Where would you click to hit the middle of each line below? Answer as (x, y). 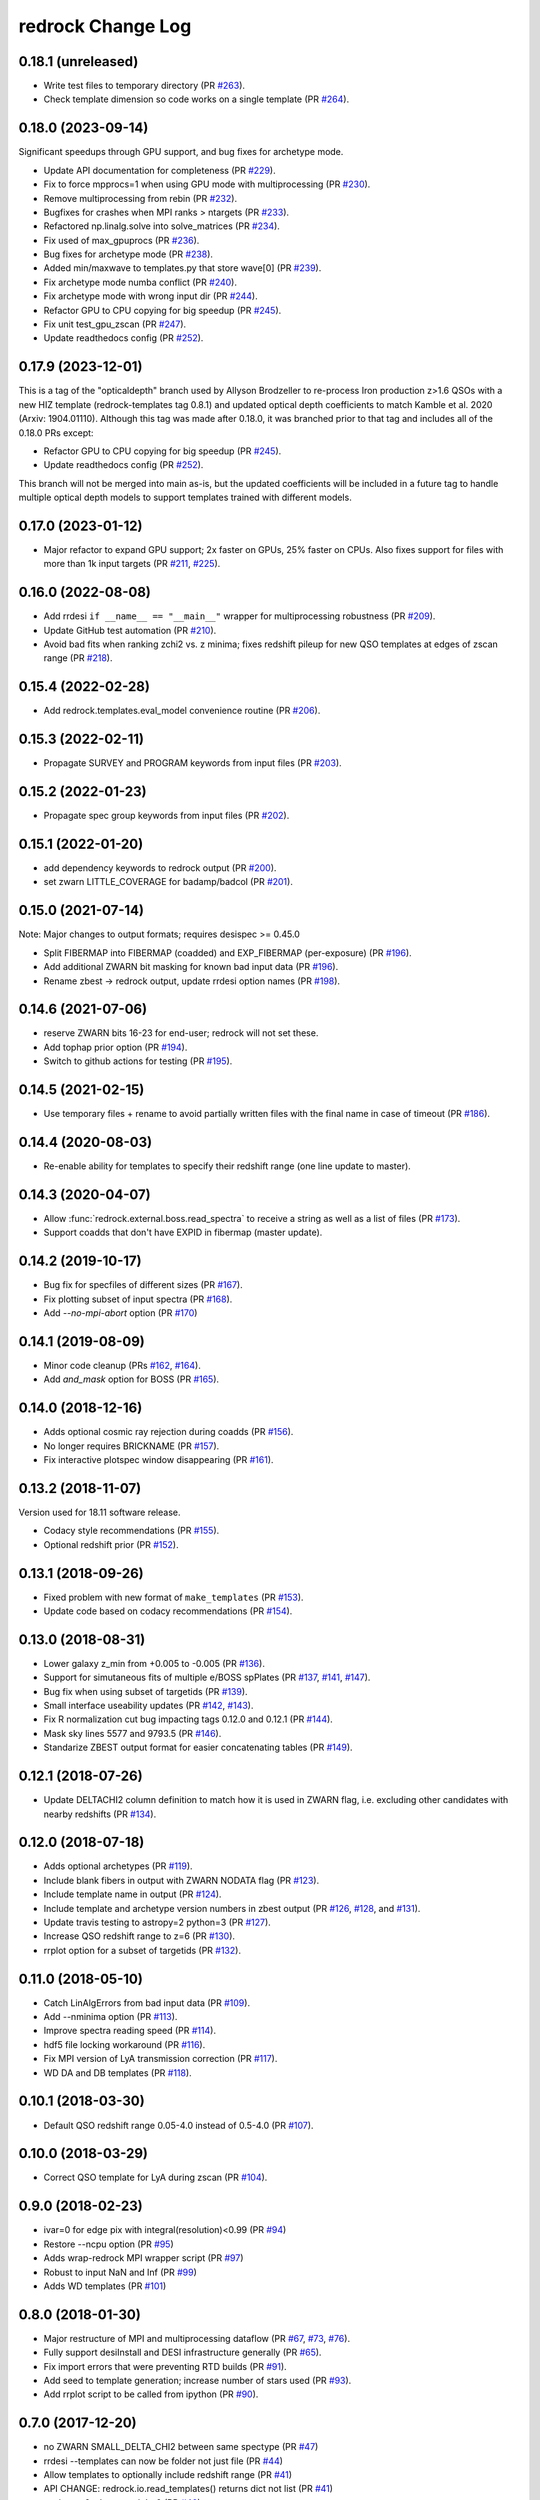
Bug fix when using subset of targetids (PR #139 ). (146, 1691)
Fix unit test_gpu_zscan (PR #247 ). (115, 324)
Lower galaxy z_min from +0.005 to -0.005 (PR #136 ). (154, 1663)
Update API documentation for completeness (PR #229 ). (159, 170)
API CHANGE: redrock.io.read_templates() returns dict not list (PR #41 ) (188, 2489)
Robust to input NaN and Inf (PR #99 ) (120, 2272)
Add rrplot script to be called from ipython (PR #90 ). (151, 2394)
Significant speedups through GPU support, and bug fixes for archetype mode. (181, 152)
